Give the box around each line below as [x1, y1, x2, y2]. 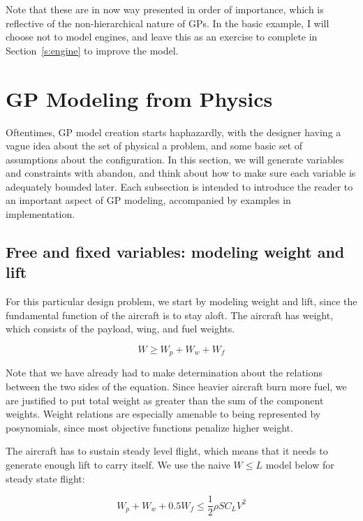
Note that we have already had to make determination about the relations [6, 365, 323, 380]
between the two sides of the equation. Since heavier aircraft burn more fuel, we [6, 379, 347, 394]
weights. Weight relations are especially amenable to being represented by [6, 406, 321, 421]
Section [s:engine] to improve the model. [6, 43, 179, 57]
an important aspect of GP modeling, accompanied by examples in [6, 193, 291, 207]
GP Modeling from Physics [6, 84, 273, 112]
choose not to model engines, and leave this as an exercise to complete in [6, 29, 318, 44]
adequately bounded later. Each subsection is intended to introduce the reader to [6, 179, 353, 193]
